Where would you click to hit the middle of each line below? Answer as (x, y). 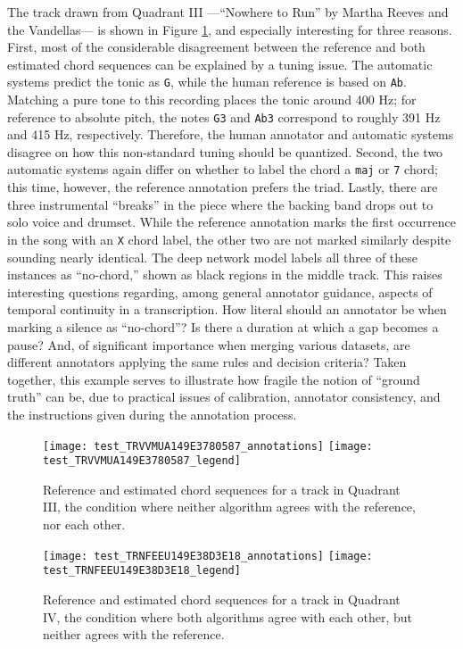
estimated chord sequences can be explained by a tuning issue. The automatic (220, 64)
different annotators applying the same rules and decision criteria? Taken (207, 362)
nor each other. (84, 524)
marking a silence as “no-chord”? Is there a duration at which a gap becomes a (223, 326)
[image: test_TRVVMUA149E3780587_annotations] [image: (208, 446)
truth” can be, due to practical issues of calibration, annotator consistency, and (224, 397)
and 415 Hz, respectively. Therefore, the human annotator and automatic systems (231, 134)
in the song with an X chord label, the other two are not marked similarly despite (229, 239)
